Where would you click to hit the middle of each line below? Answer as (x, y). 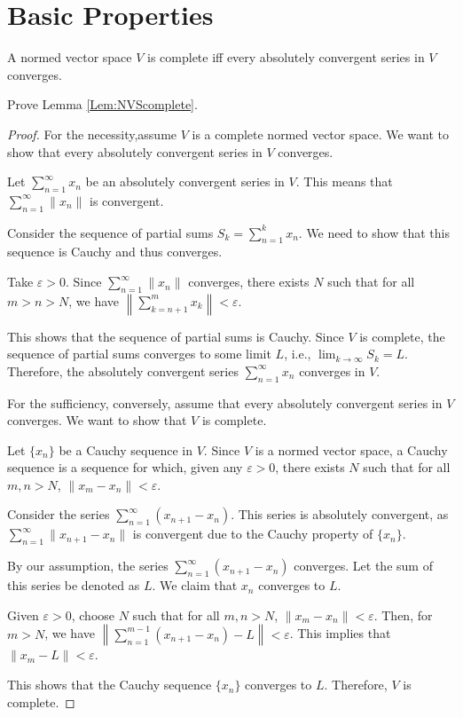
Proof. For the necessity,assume (92, 134)
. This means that (344, 181)
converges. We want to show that (97, 420)
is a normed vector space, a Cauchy (351, 449)
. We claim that (195, 585)
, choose (93, 615)
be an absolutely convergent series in (185, 181)
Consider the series (59, 514)
